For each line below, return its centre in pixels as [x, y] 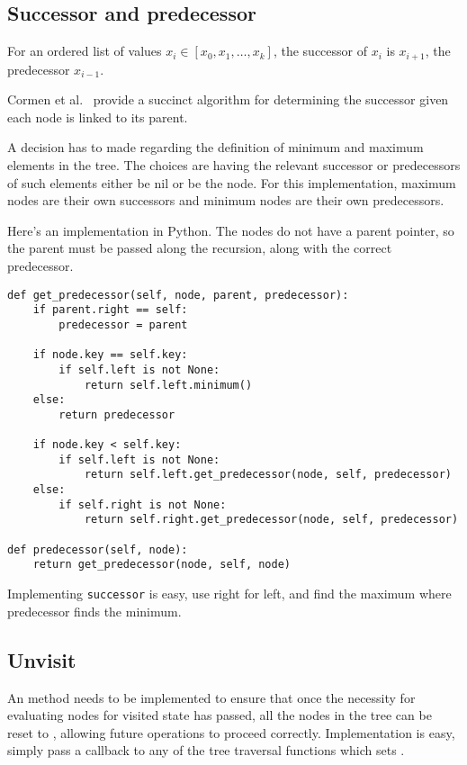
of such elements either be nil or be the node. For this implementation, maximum [232, 182]
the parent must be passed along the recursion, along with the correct [200, 248]
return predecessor [117, 414]
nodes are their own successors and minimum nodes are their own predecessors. [226, 200]
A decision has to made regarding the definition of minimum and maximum [216, 147]
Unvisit [42, 659]
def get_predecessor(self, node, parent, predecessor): [178, 295]
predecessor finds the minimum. [94, 611]
